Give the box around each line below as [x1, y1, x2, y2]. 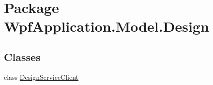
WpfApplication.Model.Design [4, 16, 209, 36]
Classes [4, 49, 41, 64]
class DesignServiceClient [4, 72, 79, 82]
